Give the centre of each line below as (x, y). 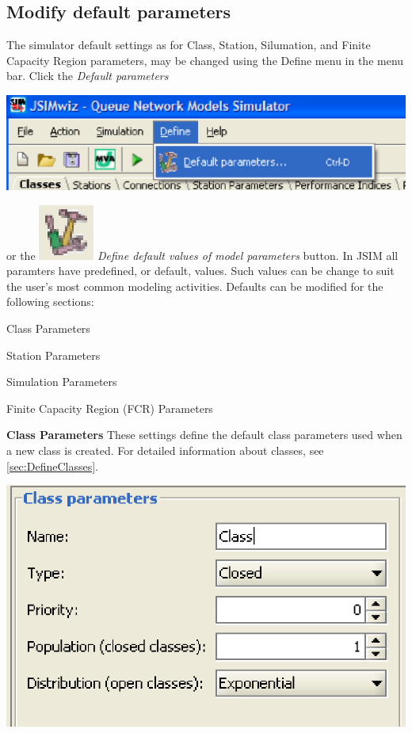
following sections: (50, 302)
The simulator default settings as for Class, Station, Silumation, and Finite (189, 45)
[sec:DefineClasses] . (52, 466)
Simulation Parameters (62, 382)
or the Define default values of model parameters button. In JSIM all (202, 255)
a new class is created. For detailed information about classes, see (165, 450)
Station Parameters (53, 355)
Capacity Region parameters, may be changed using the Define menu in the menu (205, 60)
